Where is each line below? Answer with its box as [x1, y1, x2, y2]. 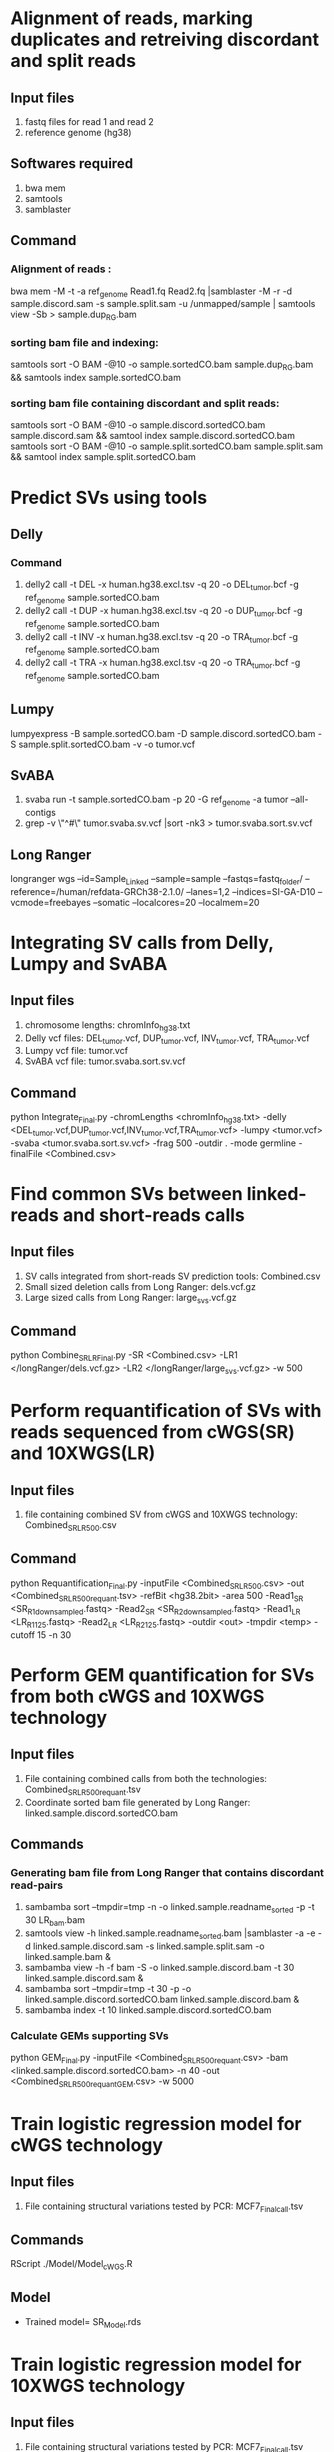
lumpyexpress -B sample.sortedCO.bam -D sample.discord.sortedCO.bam [10, 727, 316, 739]
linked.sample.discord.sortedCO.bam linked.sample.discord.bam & [24, 1993, 300, 2005]
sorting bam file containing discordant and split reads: [10, 397, 280, 411]
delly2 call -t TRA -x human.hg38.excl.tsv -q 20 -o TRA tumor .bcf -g [24, 657, 301, 671]
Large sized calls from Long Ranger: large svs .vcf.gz [24, 1291, 237, 1306]
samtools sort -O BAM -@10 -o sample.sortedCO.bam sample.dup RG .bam [10, 358, 314, 373]
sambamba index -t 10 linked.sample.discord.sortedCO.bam [24, 2003, 272, 2016]
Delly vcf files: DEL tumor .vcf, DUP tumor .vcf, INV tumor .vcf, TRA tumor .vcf [24, 1032, 310, 1046]
